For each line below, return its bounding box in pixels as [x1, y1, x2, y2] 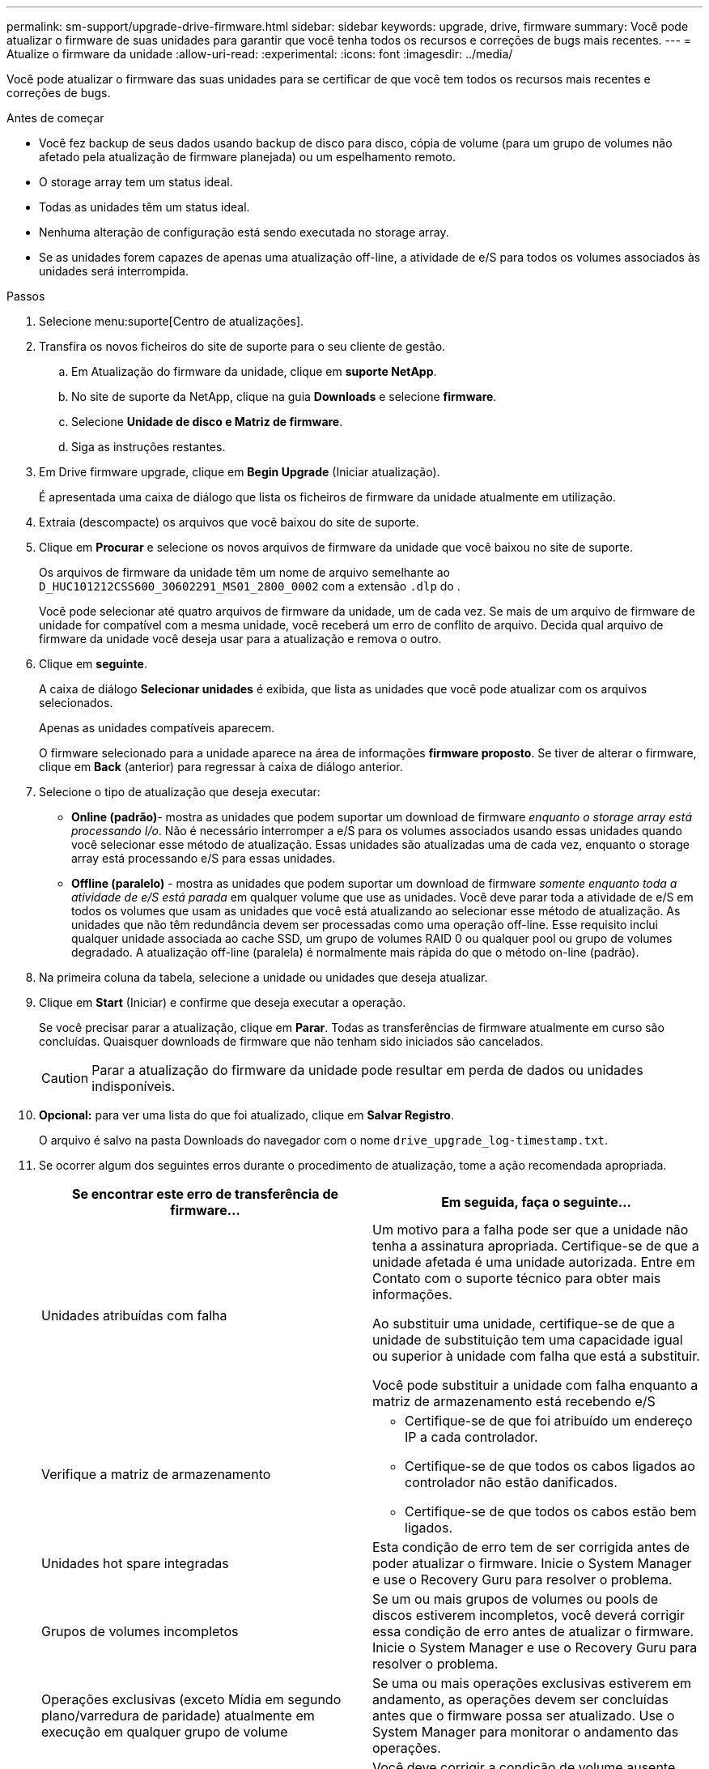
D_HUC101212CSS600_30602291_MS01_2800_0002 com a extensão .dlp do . [39, 579, 461, 593]
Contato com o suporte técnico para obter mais [372, 1270, 661, 1286]
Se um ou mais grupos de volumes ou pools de [372, 1591, 659, 1607]
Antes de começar [6, 111, 104, 125]
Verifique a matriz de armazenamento [41, 1466, 271, 1482]
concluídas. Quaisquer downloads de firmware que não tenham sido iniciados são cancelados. [39, 1034, 544, 1048]
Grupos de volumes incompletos [41, 1623, 239, 1639]
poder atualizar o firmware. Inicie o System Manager [372, 1555, 692, 1571]
